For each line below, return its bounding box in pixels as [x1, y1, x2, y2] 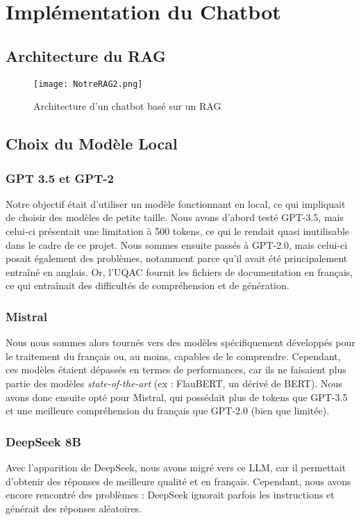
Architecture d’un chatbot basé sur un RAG [33, 99, 221, 113]
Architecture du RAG [6, 44, 166, 66]
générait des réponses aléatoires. [6, 501, 142, 515]
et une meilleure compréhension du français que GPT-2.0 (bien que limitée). [6, 403, 330, 418]
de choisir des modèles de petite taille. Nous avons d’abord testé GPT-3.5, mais [6, 210, 344, 225]
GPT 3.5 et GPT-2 [6, 169, 114, 186]
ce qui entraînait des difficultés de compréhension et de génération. [6, 278, 289, 293]
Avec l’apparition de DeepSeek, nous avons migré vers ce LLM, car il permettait [6, 460, 346, 474]
